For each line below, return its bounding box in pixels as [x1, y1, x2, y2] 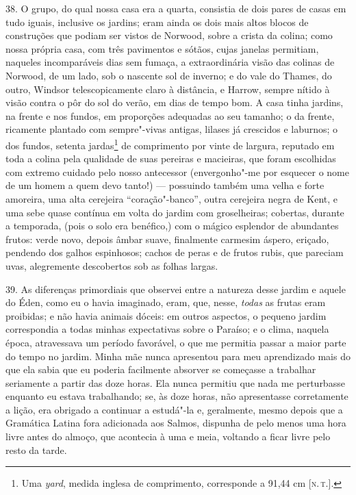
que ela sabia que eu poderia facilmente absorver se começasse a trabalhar [5, 362, 316, 377]
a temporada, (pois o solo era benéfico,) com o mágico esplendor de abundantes [5, 218, 339, 233]
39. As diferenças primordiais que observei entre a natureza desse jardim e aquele [5, 281, 346, 296]
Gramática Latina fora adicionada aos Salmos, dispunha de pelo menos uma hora [5, 416, 346, 430]
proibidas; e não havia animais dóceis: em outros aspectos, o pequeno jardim [5, 308, 327, 322]
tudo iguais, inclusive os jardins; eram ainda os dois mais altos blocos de [5, 14, 309, 29]
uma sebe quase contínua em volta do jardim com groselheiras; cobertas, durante [5, 205, 344, 219]
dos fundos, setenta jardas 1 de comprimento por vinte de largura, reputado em [5, 136, 335, 152]
